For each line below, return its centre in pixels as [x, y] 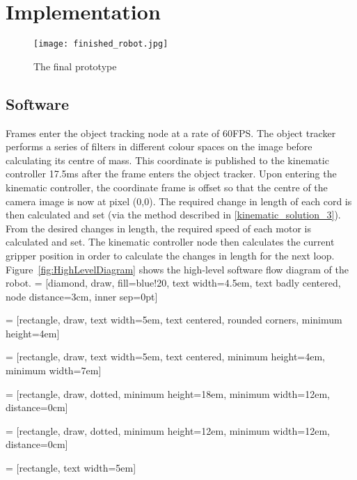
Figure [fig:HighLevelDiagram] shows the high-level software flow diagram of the [177, 269]
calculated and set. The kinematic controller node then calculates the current [170, 242]
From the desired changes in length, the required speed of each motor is [158, 228]
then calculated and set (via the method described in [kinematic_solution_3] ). [173, 215]
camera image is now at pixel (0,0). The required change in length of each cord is [179, 201]
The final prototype [75, 66]
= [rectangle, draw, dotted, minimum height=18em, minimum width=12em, [168, 393]
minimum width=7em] [54, 370]
